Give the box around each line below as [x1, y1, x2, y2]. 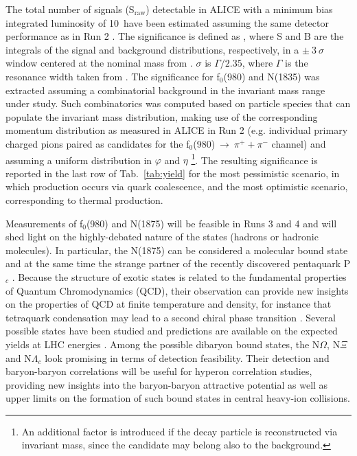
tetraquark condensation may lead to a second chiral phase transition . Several [5, 310, 336, 324]
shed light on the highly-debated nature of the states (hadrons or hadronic [5, 229, 319, 244]
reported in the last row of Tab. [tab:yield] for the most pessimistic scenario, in [5, 166, 340, 180]
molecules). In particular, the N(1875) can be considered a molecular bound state [5, 242, 348, 257]
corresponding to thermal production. [5, 192, 163, 207]
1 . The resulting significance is [191, 150, 318, 167]
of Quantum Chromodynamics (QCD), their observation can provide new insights [5, 283, 349, 297]
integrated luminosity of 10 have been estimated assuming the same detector [5, 15, 329, 30]
